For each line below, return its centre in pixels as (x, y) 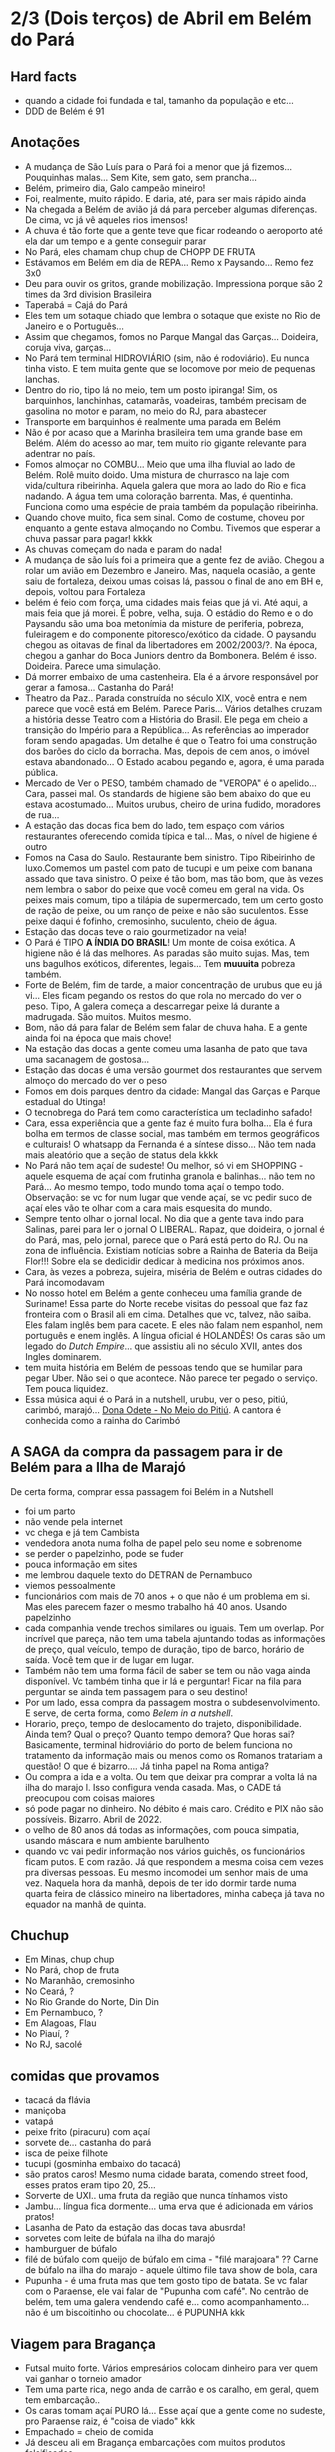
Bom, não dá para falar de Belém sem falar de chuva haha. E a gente (166, 1027)
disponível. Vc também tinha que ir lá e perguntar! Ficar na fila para (163, 1681)
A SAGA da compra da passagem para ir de (146, 1452)
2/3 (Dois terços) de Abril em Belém (161, 18)
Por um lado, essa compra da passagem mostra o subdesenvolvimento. (172, 1702)
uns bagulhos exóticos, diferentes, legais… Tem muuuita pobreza (160, 963)
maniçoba (45, 2111)
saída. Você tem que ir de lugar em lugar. (109, 1659)
